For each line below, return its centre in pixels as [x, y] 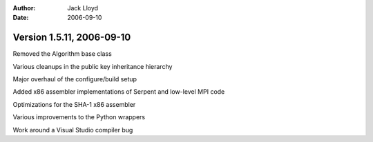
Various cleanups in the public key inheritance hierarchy [93, 66]
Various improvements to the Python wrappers [79, 117]
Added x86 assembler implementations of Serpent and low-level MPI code [119, 92]
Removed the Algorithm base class [62, 54]
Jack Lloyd [83, 8]
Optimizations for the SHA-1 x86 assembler [74, 104]
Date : [21, 18]
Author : [24, 8]
